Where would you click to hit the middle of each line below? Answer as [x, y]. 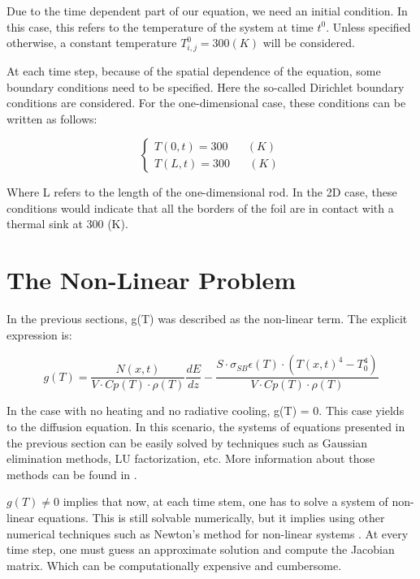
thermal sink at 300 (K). [67, 224]
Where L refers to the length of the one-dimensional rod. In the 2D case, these [202, 192]
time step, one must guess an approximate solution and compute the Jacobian [201, 549]
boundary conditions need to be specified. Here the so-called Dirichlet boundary [206, 86]
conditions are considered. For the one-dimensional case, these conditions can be [206, 103]
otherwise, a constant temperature [92, 43]
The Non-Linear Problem [152, 280]
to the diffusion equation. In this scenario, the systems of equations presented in [206, 427]
